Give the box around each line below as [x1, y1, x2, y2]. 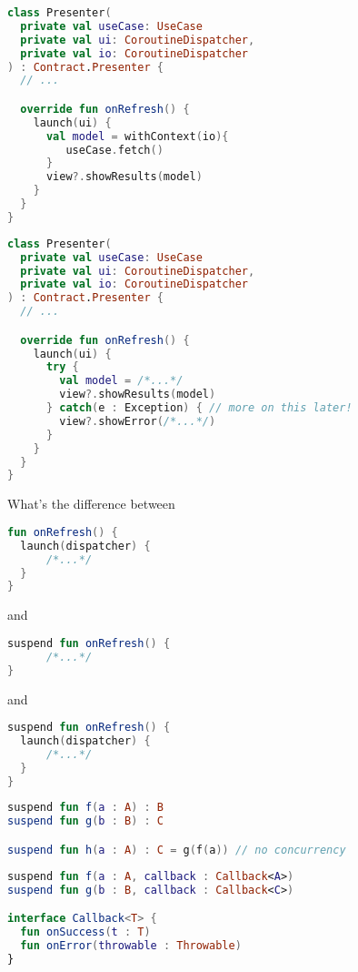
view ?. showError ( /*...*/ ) [59, 414, 216, 428]
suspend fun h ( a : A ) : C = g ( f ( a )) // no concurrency [7, 843, 346, 856]
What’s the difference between [7, 494, 175, 513]
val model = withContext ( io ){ [45, 129, 229, 143]
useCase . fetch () [65, 143, 164, 157]
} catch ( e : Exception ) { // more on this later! [45, 401, 353, 415]
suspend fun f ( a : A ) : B [7, 801, 164, 815]
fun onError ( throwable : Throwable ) [20, 938, 242, 952]
